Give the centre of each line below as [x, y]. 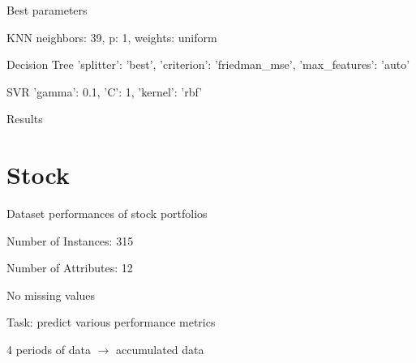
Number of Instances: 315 [70, 240]
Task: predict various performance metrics [111, 322]
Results [25, 119]
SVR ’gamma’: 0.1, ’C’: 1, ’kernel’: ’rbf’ [105, 91]
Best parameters [47, 10]
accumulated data [160, 350]
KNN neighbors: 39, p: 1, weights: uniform [112, 37]
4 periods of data [49, 350]
